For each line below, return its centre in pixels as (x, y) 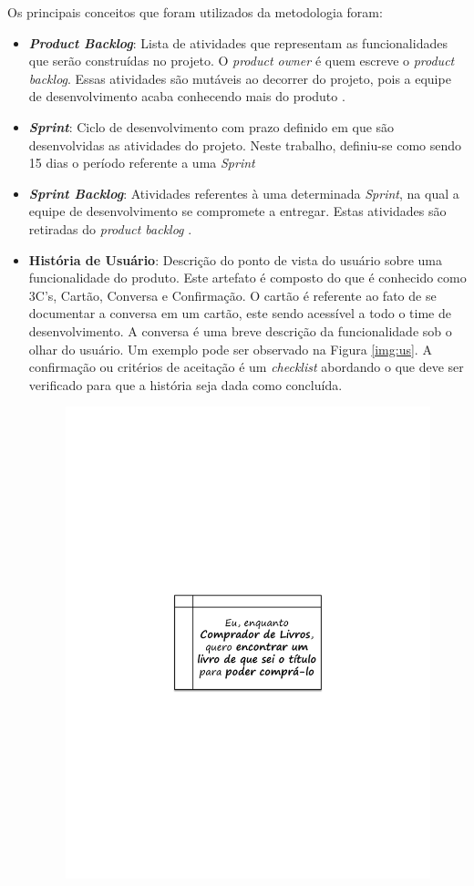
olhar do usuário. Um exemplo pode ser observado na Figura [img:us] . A (230, 349)
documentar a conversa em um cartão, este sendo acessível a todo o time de (240, 313)
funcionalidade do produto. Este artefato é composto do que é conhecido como (247, 278)
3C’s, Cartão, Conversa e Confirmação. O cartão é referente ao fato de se (232, 295)
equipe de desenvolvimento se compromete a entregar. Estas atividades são (237, 211)
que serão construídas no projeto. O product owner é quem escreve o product (242, 61)
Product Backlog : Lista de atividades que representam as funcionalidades (238, 42)
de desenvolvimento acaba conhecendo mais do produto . (187, 96)
